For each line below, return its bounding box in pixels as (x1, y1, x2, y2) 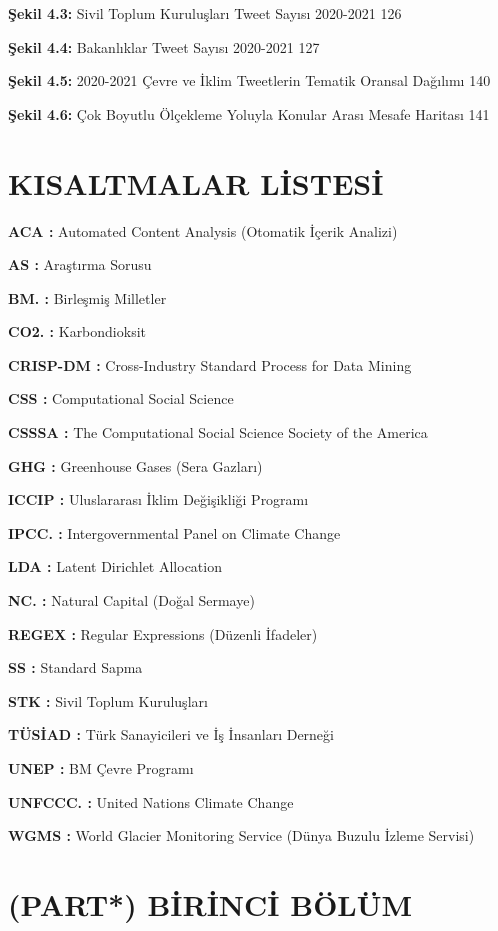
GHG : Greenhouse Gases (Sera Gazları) (8, 455, 263, 476)
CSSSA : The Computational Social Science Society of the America (8, 422, 428, 443)
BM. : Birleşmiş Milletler (8, 287, 167, 308)
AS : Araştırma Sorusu (8, 254, 152, 275)
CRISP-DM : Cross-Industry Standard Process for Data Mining (8, 354, 412, 375)
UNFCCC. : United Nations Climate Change (8, 791, 294, 812)
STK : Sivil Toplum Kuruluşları (8, 690, 208, 711)
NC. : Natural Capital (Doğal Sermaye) (8, 590, 255, 611)
